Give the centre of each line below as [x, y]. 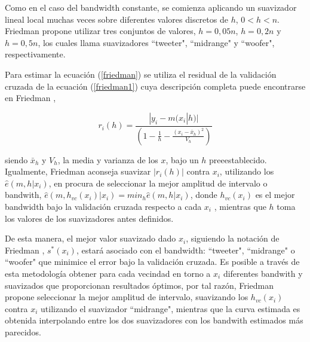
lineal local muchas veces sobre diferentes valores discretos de [116, 19]
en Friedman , [30, 98]
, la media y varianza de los [108, 159]
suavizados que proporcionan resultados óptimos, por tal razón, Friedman [139, 285]
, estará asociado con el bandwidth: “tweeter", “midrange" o [185, 250]
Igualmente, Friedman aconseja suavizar [78, 171]
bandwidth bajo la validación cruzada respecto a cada [103, 206]
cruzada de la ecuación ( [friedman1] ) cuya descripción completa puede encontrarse [155, 86]
